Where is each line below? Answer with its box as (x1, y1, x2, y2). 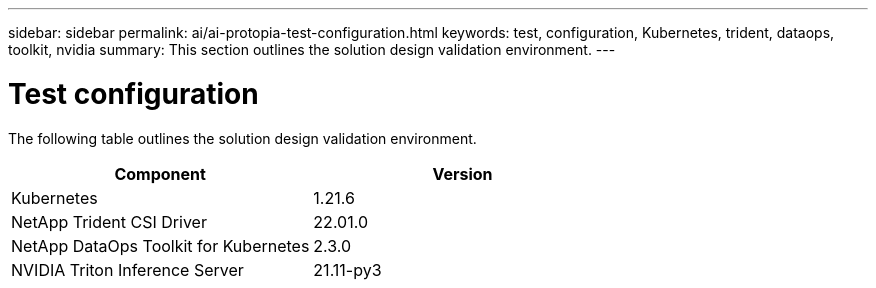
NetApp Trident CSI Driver (11, 211, 207, 232)
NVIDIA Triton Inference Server (11, 259, 244, 280)
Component (114, 163, 206, 184)
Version (432, 163, 493, 184)
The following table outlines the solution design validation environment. (8, 129, 477, 147)
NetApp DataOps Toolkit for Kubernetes (11, 235, 310, 256)
